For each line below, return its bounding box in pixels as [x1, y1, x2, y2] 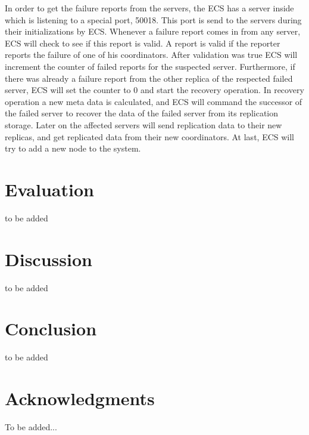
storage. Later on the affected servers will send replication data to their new [5, 118, 282, 131]
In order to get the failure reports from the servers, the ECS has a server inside [5, 2, 294, 14]
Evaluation [5, 177, 94, 201]
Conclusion [5, 316, 97, 341]
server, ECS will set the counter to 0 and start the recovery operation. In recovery [5, 84, 304, 96]
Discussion [5, 246, 92, 271]
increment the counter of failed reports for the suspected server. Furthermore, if [5, 60, 295, 72]
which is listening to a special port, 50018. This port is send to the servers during [5, 13, 302, 26]
